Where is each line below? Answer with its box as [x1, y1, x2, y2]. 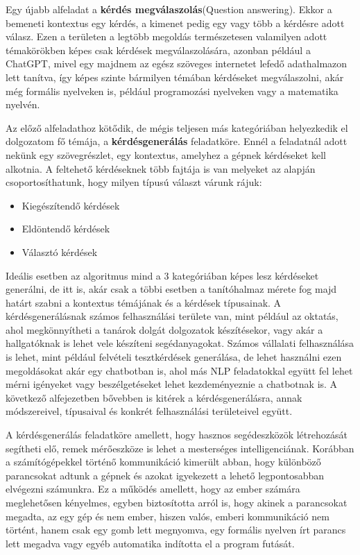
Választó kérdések [22, 244, 98, 259]
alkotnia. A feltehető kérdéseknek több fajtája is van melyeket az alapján [6, 161, 316, 176]
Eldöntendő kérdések [22, 221, 110, 236]
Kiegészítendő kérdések [22, 198, 120, 212]
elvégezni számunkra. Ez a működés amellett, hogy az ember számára [6, 481, 300, 496]
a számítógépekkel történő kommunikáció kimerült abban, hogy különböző [6, 454, 321, 469]
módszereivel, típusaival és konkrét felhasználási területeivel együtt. [6, 404, 293, 418]
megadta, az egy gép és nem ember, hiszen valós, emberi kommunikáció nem [6, 509, 329, 523]
